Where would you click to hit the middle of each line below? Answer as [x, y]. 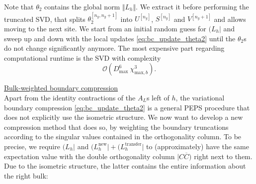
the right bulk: [26, 175]
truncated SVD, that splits [45, 19]
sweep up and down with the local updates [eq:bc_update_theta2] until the [120, 38]
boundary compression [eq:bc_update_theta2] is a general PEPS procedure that [127, 107]
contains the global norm [82, 6]
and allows [230, 19]
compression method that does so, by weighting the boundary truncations [116, 127]
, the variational [200, 97]
